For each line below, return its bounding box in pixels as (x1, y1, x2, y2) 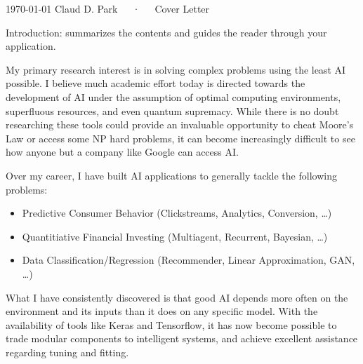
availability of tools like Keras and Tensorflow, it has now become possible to (6, 317, 337, 332)
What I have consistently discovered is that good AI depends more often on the (6, 290, 348, 304)
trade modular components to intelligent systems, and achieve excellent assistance (6, 331, 358, 346)
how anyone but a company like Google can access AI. (6, 144, 239, 159)
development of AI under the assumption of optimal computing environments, (6, 89, 341, 104)
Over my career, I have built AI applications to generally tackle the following (6, 168, 337, 182)
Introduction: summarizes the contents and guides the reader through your (6, 25, 327, 39)
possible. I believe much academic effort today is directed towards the (6, 76, 305, 90)
